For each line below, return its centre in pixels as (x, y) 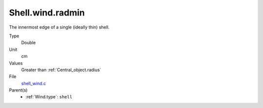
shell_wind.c (34, 83)
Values (16, 63)
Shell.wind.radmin (47, 13)
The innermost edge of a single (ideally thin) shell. (59, 27)
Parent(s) (18, 90)
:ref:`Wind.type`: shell (49, 97)
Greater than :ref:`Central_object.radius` (61, 70)
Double (28, 43)
